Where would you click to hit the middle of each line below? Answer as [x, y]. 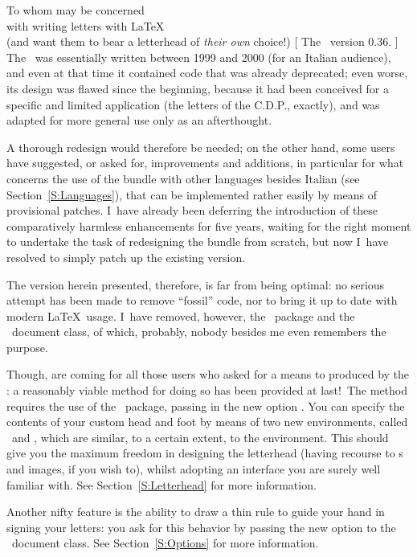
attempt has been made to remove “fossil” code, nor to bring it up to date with [202, 300]
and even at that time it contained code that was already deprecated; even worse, [207, 73]
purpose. [27, 347]
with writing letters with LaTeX [86, 25]
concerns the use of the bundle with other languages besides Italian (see [183, 178]
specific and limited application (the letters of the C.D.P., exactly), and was [193, 104]
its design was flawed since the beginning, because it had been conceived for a [198, 88]
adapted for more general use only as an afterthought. [139, 120]
